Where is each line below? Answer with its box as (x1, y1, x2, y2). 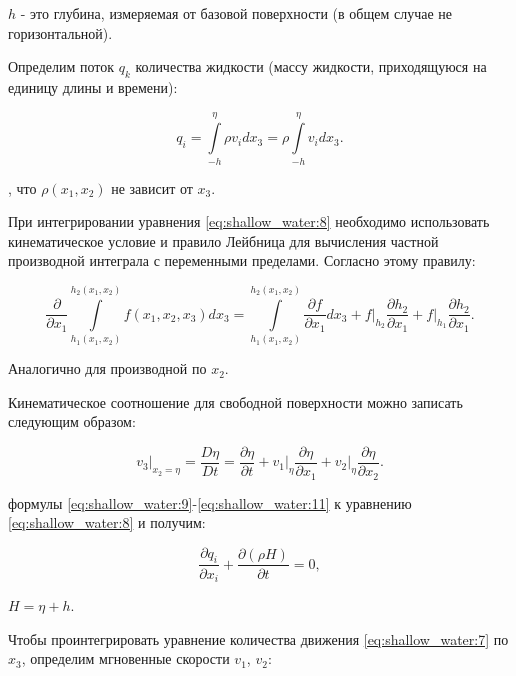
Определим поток (8, 56, 115, 77)
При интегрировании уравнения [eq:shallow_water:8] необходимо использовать (8, 211, 490, 232)
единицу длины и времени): (8, 76, 178, 97)
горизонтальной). (8, 22, 113, 43)
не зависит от (111, 177, 193, 198)
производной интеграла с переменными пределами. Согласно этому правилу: (8, 250, 476, 271)
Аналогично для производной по (8, 358, 207, 379)
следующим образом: (8, 411, 136, 432)
